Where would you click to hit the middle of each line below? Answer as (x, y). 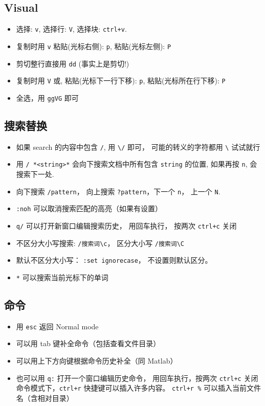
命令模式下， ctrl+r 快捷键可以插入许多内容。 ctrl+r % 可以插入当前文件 (139, 388)
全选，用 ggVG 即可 (47, 97)
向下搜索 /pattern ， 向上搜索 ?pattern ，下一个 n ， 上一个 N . (118, 191)
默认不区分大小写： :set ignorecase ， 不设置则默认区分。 (114, 260)
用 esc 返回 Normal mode (57, 326)
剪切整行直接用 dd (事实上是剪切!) (73, 63)
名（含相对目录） (45, 398)
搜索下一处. (35, 174)
